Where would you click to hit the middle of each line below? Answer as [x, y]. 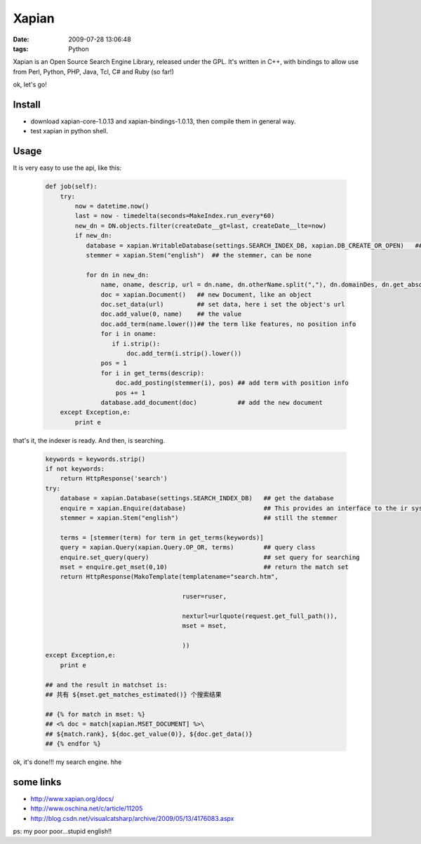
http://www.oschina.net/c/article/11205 [87, 809]
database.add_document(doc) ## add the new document [212, 402]
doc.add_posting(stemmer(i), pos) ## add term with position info [232, 383]
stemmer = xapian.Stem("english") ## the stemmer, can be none [199, 255]
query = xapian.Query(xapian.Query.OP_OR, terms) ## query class [188, 548]
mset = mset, [205, 626]
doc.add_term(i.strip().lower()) [184, 353]
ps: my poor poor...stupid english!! [62, 831]
